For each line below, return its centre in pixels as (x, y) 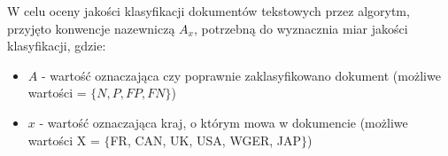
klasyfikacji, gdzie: (57, 46)
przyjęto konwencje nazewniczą (91, 28)
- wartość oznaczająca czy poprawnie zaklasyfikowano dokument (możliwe (241, 75)
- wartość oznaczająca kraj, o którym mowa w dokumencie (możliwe (224, 122)
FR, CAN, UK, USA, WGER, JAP (206, 140)
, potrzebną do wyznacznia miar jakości (301, 28)
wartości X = (64, 140)
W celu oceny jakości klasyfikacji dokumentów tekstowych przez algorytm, (209, 11)
